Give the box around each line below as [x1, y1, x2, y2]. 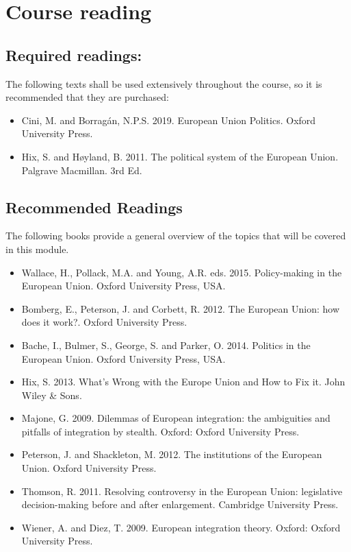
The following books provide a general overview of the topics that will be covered [5, 228, 346, 243]
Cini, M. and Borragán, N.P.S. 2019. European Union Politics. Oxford [21, 112, 316, 127]
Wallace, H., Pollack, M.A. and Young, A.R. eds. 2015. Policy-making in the [21, 265, 342, 279]
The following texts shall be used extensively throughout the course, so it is [5, 76, 322, 91]
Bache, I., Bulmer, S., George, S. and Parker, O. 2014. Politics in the [21, 337, 311, 352]
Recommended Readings [5, 196, 183, 217]
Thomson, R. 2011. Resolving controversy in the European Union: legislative [21, 483, 343, 498]
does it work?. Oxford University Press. [21, 315, 187, 329]
